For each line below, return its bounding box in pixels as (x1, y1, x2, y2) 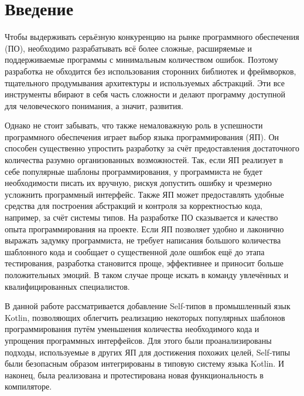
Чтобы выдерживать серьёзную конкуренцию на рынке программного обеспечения (5, 31, 299, 43)
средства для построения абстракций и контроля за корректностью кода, (5, 199, 262, 212)
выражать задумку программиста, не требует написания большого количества (5, 234, 281, 246)
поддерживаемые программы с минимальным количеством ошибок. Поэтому (5, 53, 278, 66)
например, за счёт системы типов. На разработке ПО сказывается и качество (5, 211, 278, 224)
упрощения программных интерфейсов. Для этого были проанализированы (5, 334, 272, 346)
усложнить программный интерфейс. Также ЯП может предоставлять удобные (5, 188, 284, 200)
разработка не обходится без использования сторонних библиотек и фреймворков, (5, 65, 296, 77)
